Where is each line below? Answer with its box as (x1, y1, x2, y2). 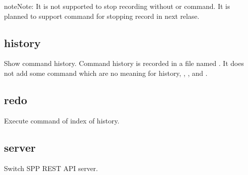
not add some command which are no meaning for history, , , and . (4, 67, 208, 78)
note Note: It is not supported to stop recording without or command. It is (4, 1, 230, 11)
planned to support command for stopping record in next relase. (4, 10, 199, 21)
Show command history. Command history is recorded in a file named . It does (4, 58, 244, 68)
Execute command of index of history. (4, 115, 120, 125)
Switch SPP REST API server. (4, 163, 98, 173)
